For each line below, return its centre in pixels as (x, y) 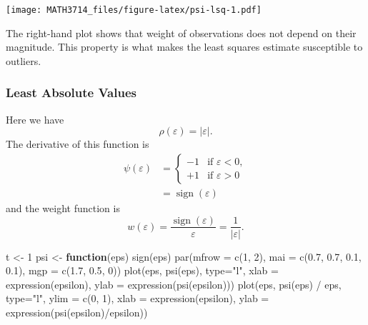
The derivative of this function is (78, 144)
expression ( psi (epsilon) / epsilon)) (77, 312)
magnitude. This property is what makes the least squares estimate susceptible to (184, 47)
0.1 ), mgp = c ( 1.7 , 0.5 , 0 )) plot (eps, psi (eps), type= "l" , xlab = (142, 270)
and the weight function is (63, 207)
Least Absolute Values (71, 92)
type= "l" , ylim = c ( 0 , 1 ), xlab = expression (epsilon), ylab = (138, 298)
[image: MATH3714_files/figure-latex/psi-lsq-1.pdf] (134, 10)
